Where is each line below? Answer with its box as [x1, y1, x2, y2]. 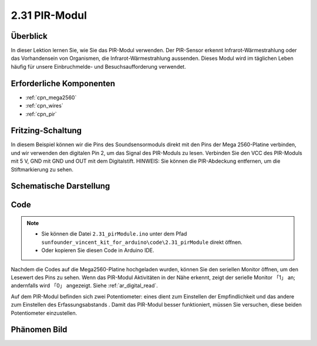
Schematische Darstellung [11, 181, 110, 191]
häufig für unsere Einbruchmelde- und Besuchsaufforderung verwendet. [11, 63, 186, 70]
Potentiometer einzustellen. [11, 309, 77, 317]
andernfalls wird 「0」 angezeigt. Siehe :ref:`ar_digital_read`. [11, 282, 158, 289]
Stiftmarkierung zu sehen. [11, 166, 73, 173]
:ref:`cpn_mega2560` [25, 94, 77, 101]
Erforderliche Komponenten [11, 78, 116, 88]
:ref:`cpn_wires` [25, 102, 64, 109]
